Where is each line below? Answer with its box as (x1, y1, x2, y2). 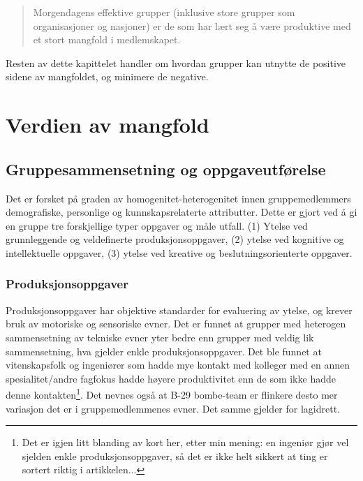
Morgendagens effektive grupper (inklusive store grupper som (33, 5, 295, 19)
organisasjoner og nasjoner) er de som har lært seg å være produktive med (33, 18, 351, 33)
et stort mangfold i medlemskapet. (33, 32, 181, 47)
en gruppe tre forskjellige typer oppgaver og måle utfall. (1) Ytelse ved (6, 218, 308, 232)
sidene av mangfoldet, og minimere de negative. (6, 69, 209, 84)
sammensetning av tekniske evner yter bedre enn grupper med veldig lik (6, 330, 314, 344)
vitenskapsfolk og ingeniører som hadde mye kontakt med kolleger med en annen (6, 357, 350, 372)
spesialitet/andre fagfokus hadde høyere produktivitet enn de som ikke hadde (6, 371, 336, 385)
